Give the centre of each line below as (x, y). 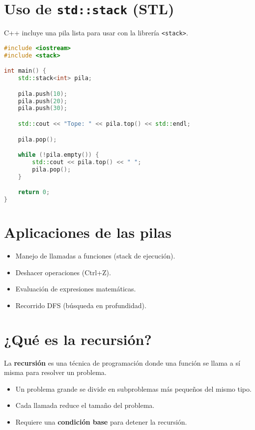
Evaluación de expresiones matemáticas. (76, 289)
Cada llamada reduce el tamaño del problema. (85, 405)
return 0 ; (34, 192)
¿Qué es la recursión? (78, 339)
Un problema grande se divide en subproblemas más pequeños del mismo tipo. (133, 388)
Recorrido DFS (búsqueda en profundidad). (81, 305)
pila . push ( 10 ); (42, 94)
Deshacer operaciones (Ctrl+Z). (63, 272)
